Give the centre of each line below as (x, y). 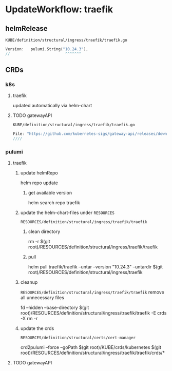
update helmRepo (39, 173)
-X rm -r (29, 319)
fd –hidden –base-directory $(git (55, 308)
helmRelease (26, 28)
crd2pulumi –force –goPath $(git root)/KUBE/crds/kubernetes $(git (91, 347)
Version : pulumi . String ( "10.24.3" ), (47, 49)
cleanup (29, 282)
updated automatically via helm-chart (52, 106)
